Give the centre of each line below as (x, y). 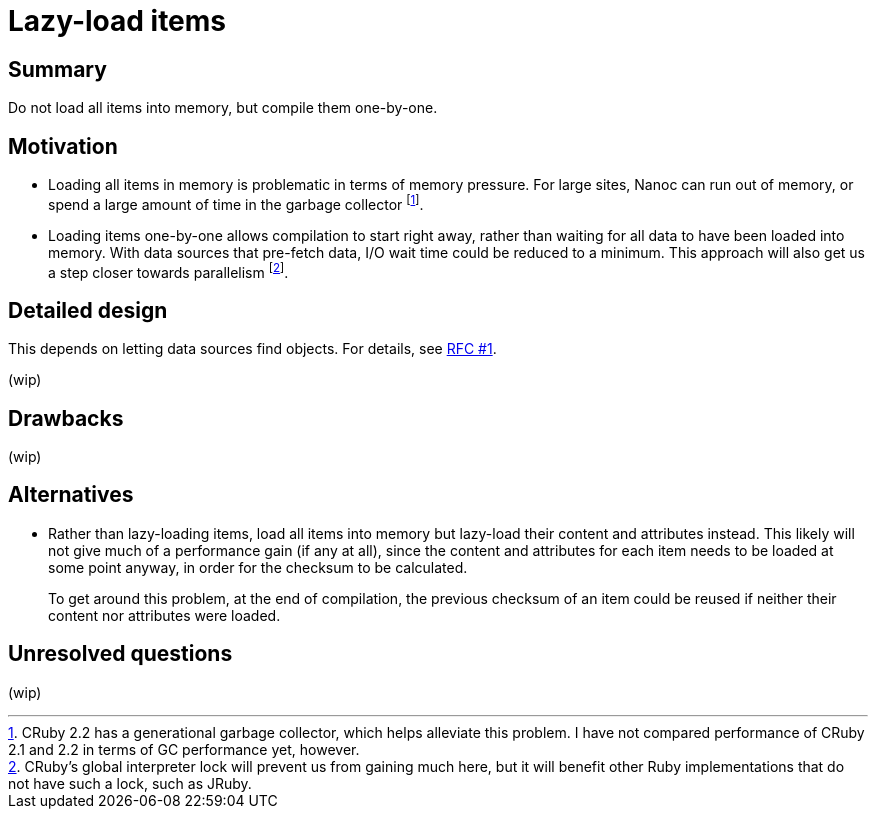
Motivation (63, 146)
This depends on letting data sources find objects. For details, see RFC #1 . (252, 349)
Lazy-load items (117, 21)
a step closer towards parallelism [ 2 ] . (168, 270)
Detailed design (88, 310)
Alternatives (71, 495)
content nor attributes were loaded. (164, 615)
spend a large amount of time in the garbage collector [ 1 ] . (236, 203)
